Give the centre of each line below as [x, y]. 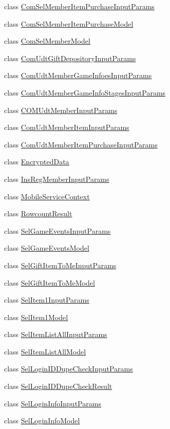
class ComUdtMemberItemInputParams [67, 127]
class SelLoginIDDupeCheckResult [58, 386]
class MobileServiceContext [47, 196]
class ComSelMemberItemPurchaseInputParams [79, 6]
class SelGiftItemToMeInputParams [60, 265]
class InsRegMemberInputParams [57, 179]
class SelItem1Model [36, 317]
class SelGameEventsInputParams [58, 230]
